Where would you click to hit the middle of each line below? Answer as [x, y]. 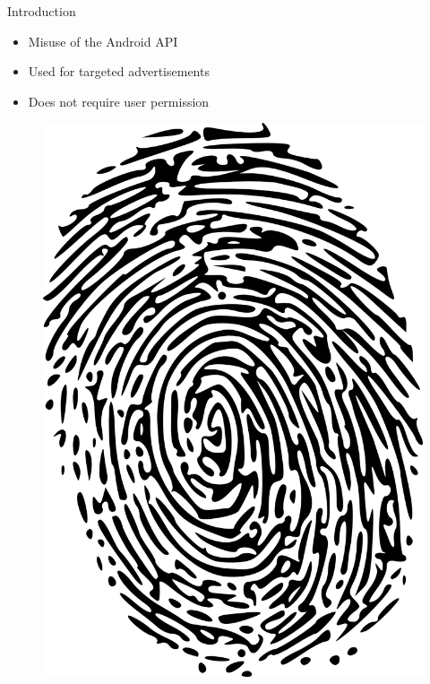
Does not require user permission [119, 101]
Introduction [42, 11]
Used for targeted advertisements [119, 71]
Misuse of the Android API [103, 41]
